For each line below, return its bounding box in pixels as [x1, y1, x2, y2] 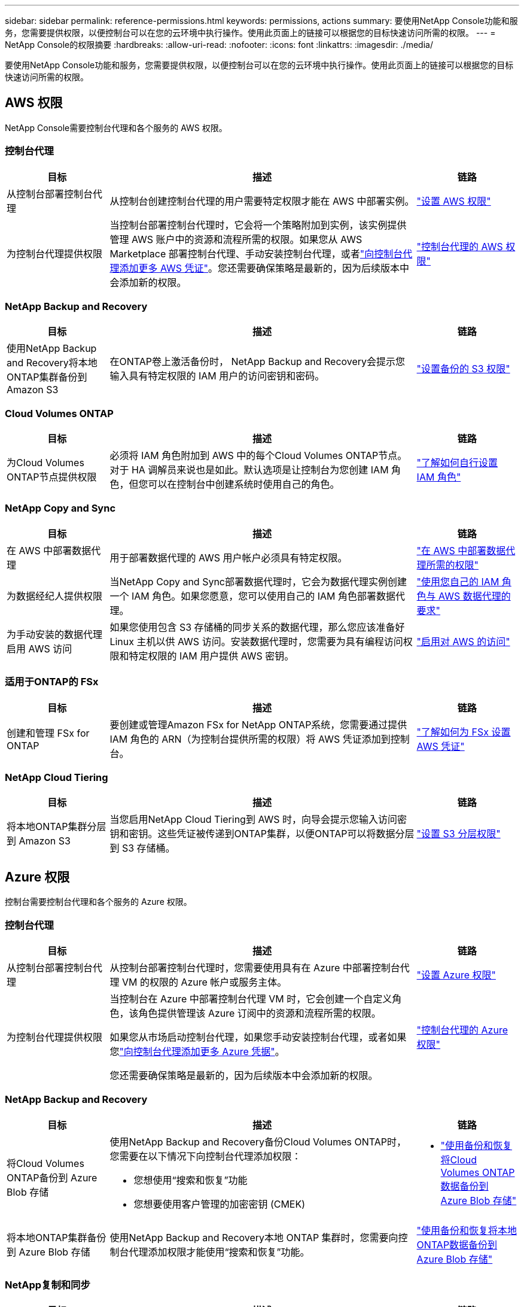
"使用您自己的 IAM [416, 575, 499, 588]
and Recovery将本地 [7, 357, 98, 369]
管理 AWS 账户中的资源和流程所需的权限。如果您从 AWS [109, 233, 362, 245]
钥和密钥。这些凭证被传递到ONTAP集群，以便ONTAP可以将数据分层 [109, 828, 415, 840]
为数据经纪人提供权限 [7, 589, 103, 602]
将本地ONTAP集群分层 [7, 820, 106, 833]
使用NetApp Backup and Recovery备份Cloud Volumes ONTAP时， [109, 1135, 406, 1148]
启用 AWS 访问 [7, 642, 72, 655]
